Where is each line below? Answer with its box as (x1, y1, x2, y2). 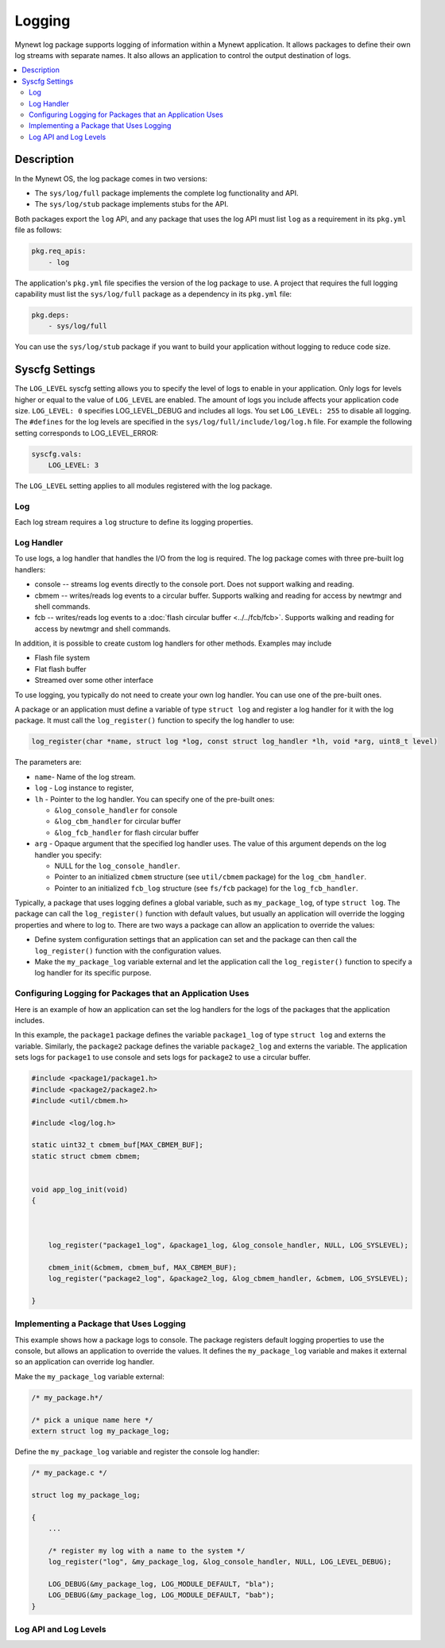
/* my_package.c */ (31, 1468, 107, 1477)
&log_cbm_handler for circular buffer (54, 816, 182, 826)
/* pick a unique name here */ (31, 1415, 154, 1425)
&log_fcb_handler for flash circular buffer (54, 828, 199, 837)
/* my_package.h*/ (31, 1393, 103, 1402)
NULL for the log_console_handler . (54, 861, 180, 871)
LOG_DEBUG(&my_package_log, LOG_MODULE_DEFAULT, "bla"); (48, 1579, 275, 1588)
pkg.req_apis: (31, 246, 87, 256)
